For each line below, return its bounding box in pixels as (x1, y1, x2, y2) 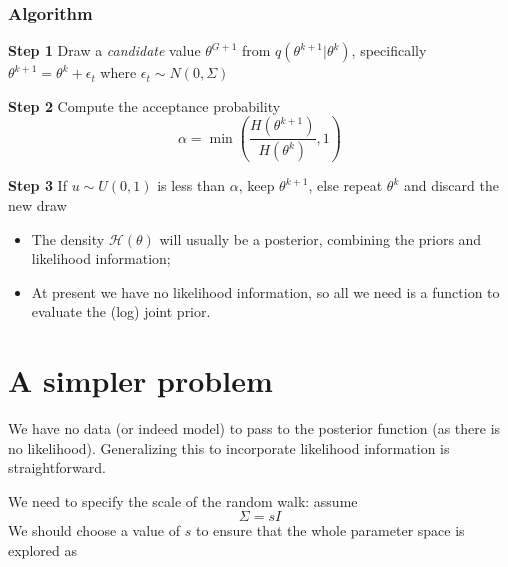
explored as (8, 540, 77, 560)
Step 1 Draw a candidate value (8, 40, 201, 61)
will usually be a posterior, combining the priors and (159, 228, 482, 249)
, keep (238, 175, 275, 196)
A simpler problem (8, 360, 273, 401)
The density (31, 228, 105, 249)
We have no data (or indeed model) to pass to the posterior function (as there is (8, 418, 501, 439)
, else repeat (308, 175, 383, 196)
